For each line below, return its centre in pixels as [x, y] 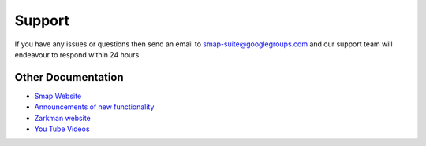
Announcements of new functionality [94, 107]
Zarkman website [62, 118]
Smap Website [58, 96]
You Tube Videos [62, 129]
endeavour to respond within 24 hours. [78, 54]
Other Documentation [69, 77]
